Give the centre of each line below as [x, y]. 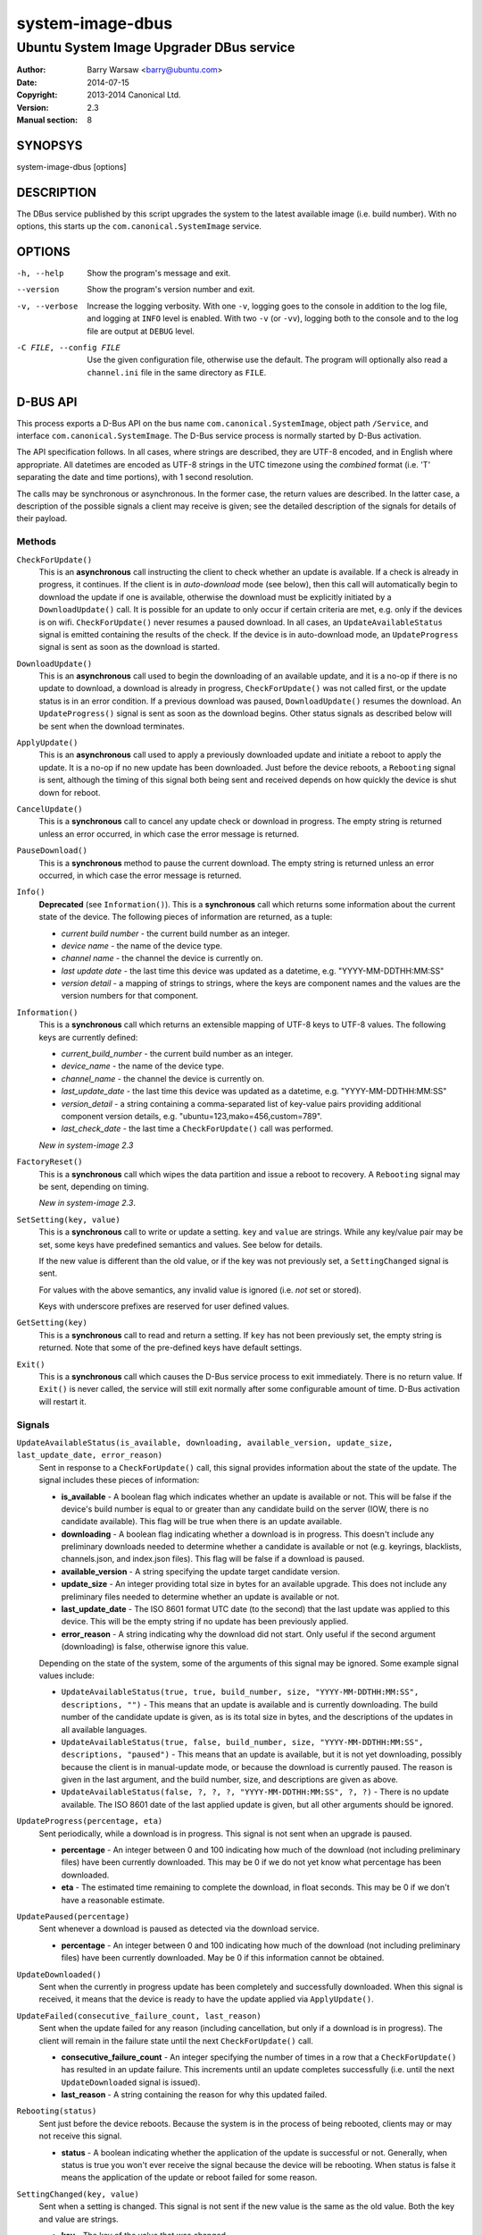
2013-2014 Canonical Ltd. [134, 95]
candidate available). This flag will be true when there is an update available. [202, 1522]
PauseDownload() [52, 851]
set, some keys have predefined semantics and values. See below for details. [181, 1244]
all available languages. [104, 1729]
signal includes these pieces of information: [119, 1480]
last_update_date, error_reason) [90, 1455]
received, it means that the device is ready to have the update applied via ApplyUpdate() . [206, 1999]
